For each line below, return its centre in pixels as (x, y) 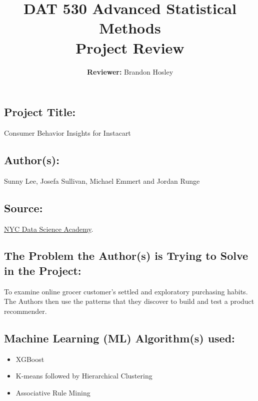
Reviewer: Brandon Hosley (130, 71)
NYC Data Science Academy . (49, 229)
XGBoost (30, 359)
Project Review (130, 47)
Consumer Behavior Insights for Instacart (67, 132)
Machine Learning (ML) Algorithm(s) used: (119, 338)
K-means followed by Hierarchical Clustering (84, 376)
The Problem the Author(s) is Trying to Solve (126, 256)
